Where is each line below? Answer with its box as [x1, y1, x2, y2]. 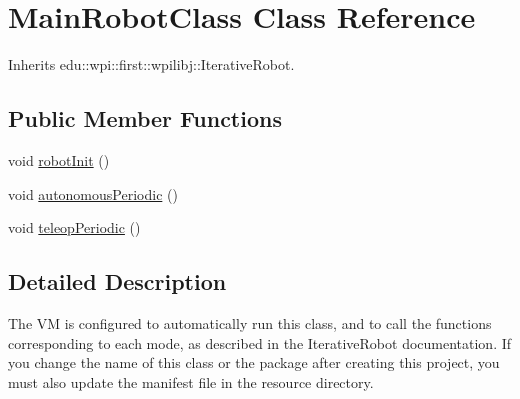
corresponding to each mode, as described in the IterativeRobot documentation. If [8, 332, 512, 353]
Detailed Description [8, 266, 227, 297]
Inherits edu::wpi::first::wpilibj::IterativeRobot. [8, 54, 295, 75]
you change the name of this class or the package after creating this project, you [8, 352, 500, 373]
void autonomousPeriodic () [8, 183, 178, 204]
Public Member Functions [8, 103, 282, 134]
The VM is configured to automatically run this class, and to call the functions [8, 312, 492, 333]
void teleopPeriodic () [8, 217, 141, 238]
